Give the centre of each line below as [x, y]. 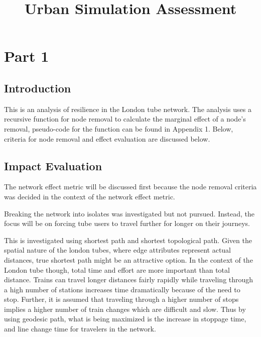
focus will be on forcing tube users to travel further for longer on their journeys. [127, 223]
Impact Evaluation [53, 165]
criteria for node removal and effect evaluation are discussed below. [107, 138]
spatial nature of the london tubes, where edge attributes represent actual [118, 250]
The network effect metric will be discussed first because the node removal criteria [130, 187]
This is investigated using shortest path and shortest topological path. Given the [128, 240]
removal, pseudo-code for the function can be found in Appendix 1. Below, [119, 128]
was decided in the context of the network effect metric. [90, 196]
